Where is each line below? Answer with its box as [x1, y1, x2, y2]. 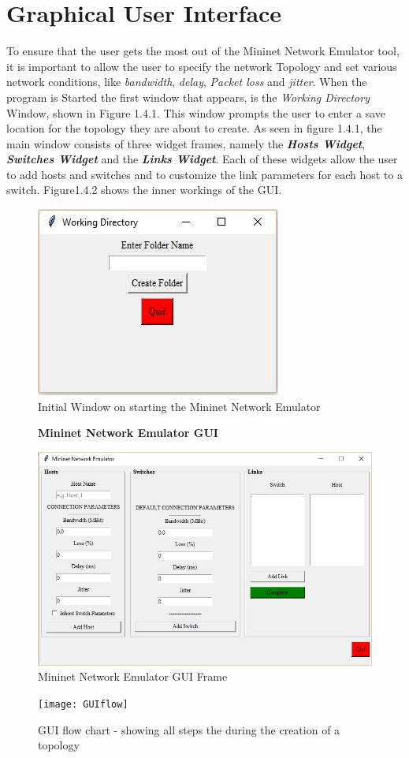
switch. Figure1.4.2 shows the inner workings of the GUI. [6, 181, 282, 198]
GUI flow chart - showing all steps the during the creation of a [38, 721, 340, 737]
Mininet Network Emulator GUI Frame [38, 668, 228, 685]
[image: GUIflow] [38, 699, 128, 711]
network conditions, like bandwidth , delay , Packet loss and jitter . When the [6, 73, 367, 90]
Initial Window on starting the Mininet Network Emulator [38, 398, 321, 414]
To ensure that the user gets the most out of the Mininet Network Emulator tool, [6, 43, 400, 59]
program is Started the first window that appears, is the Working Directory [6, 88, 370, 105]
